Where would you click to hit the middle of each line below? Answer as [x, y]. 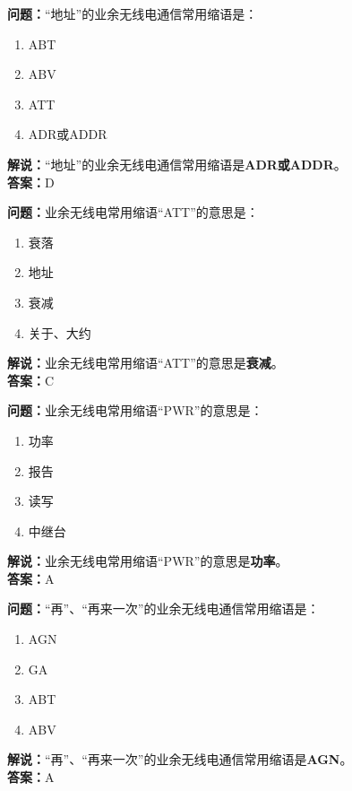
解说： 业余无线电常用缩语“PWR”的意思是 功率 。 [148, 561]
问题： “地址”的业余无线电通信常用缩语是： [133, 13]
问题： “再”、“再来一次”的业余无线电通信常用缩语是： [163, 608]
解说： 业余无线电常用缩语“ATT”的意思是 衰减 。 [146, 363]
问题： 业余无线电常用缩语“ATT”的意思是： [133, 212]
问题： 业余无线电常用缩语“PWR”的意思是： [135, 410]
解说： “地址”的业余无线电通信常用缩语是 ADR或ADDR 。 [177, 164]
